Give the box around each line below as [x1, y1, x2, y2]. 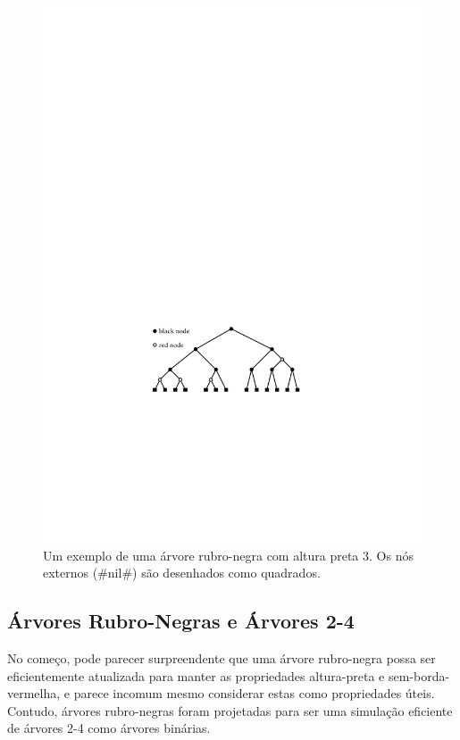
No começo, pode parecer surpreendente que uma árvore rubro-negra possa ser [7, 648, 436, 667]
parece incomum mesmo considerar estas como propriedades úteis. [73, 684, 435, 703]
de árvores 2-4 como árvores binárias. [7, 719, 211, 737]
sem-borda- [388, 666, 450, 685]
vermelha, [7, 684, 61, 703]
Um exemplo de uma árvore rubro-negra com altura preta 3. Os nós [43, 545, 414, 564]
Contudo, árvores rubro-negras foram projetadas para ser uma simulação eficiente [7, 701, 453, 719]
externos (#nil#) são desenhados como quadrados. [43, 563, 321, 582]
